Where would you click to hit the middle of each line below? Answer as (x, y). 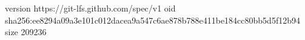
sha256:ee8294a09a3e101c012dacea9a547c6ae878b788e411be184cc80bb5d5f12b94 (152, 20)
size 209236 (26, 32)
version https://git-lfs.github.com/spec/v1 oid (90, 8)
